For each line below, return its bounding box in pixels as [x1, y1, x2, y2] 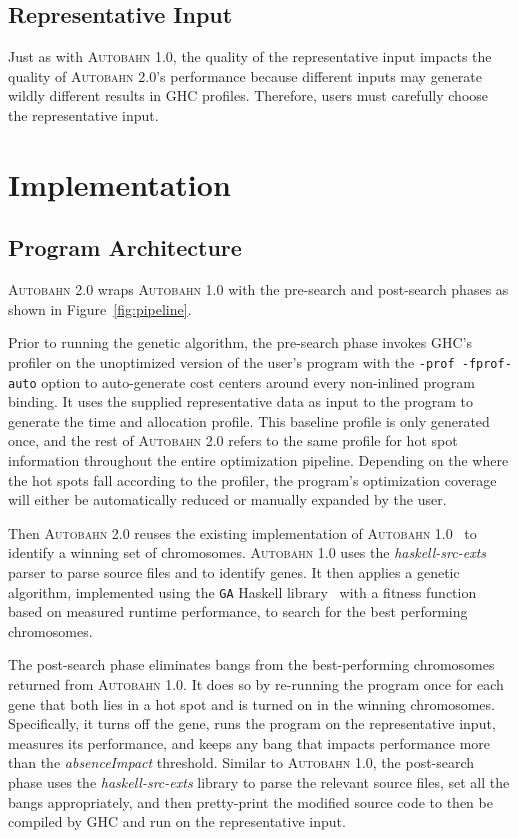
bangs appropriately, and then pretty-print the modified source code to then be [8, 791, 493, 812]
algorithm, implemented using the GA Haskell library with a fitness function [8, 581, 477, 602]
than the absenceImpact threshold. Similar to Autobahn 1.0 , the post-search [8, 752, 475, 773]
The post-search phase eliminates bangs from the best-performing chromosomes [8, 654, 495, 675]
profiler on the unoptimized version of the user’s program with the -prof [8, 351, 455, 372]
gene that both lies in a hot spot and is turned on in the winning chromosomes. [8, 693, 495, 714]
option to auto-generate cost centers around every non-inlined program [41, 371, 475, 392]
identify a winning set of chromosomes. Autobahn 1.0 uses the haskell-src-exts [8, 542, 487, 563]
